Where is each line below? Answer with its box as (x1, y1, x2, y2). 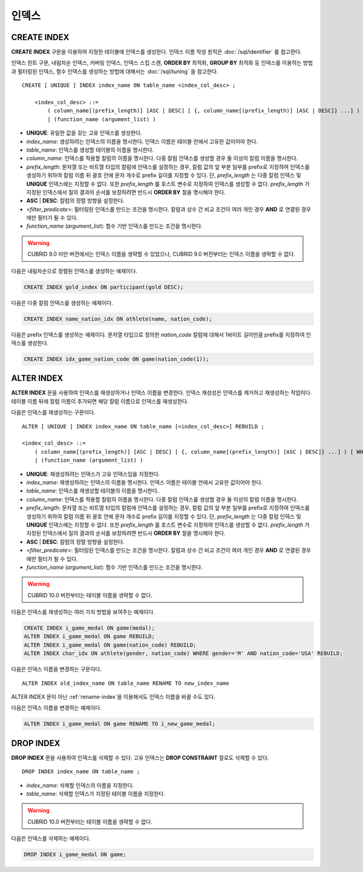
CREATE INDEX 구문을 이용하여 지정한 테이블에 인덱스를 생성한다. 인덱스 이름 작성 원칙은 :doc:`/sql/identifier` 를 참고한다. (11, 48, 302, 56)
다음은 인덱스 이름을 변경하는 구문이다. (11, 665, 102, 673)
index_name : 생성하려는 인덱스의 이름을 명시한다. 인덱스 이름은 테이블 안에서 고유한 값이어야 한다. (26, 138, 258, 145)
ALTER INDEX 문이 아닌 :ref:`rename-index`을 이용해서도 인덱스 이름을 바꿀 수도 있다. (11, 693, 216, 700)
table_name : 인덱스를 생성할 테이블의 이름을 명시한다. (26, 146, 154, 153)
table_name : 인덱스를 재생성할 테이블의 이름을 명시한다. (26, 487, 159, 494)
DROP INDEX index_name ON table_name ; (22, 768, 140, 775)
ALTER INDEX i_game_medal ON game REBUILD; (24, 633, 155, 640)
